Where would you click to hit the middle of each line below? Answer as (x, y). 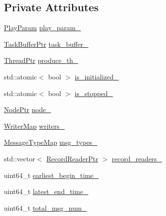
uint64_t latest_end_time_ (46, 191)
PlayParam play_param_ (43, 28)
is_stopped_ (94, 93)
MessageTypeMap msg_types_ (51, 142)
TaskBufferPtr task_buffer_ (46, 44)
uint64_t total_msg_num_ (46, 207)
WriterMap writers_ (34, 126)
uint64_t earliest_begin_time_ (51, 175)
